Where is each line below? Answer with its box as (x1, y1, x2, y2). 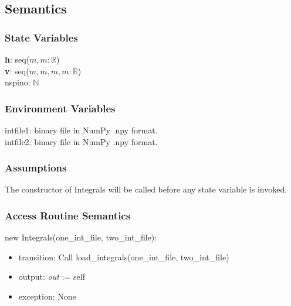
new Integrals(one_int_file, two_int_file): (5, 231, 157, 243)
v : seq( (5, 64, 29, 77)
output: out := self (18, 270, 85, 283)
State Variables (5, 30, 78, 44)
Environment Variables (5, 101, 116, 115)
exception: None (18, 290, 76, 302)
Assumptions (5, 160, 67, 175)
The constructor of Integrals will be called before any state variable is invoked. (5, 183, 287, 195)
